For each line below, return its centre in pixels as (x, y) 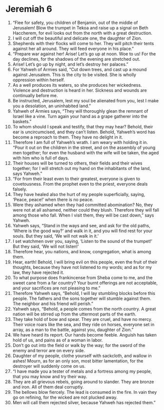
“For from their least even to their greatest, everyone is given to (76, 179)
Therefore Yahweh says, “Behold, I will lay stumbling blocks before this (84, 293)
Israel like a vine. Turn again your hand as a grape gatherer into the (80, 116)
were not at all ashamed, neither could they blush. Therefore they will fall (86, 210)
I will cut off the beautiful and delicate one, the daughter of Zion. (77, 38)
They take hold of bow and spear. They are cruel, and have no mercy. (82, 319)
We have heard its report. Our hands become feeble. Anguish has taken (84, 335)
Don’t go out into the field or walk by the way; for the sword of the (79, 345)
